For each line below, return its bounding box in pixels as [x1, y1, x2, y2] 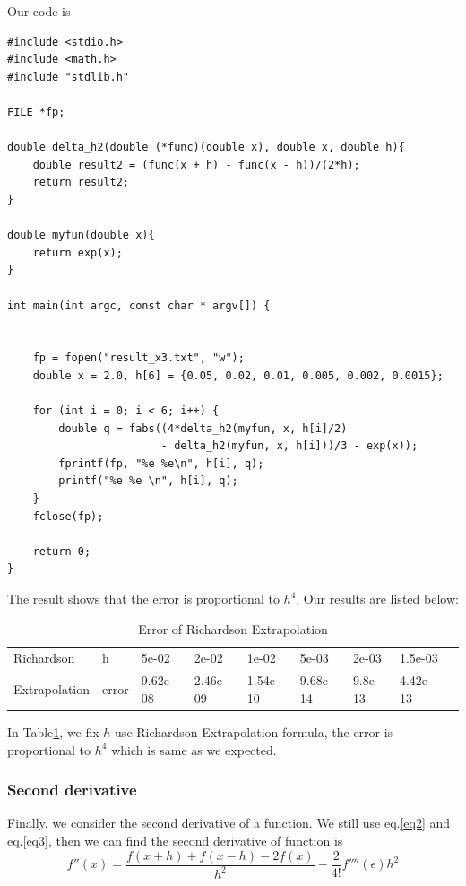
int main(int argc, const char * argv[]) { [7, 299, 271, 312]
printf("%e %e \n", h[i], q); [58, 474, 238, 488]
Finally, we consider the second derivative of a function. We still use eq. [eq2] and [7, 813, 451, 832]
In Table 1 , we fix [7, 722, 99, 741]
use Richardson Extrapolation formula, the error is [115, 722, 393, 741]
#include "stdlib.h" [7, 70, 130, 83]
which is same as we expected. [111, 740, 277, 759]
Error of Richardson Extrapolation [138, 619, 328, 638]
